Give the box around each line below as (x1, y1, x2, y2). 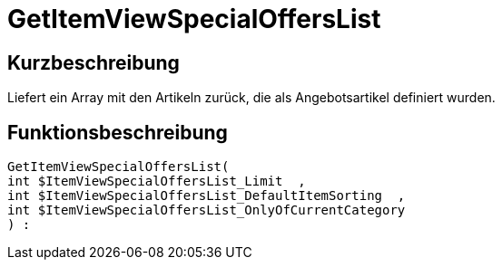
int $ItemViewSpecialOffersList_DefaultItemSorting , (7, 188, 406, 204)
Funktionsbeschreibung (7, 120, 228, 144)
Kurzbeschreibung (7, 51, 180, 74)
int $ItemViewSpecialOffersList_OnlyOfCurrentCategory (7, 203, 406, 218)
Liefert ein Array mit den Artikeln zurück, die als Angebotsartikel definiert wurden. (7, 90, 496, 106)
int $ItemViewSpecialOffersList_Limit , (7, 174, 306, 189)
